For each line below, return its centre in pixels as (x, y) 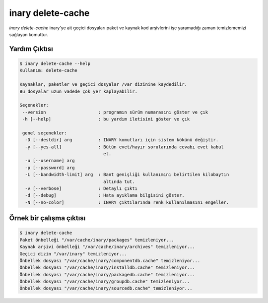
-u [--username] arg (50, 161)
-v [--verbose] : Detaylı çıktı (81, 188)
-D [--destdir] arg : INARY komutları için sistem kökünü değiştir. (122, 140)
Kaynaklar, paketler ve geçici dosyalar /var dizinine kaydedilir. (103, 85)
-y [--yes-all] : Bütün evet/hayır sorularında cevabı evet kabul (125, 147)
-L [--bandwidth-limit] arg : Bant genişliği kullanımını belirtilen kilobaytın (127, 175)
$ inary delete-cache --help (55, 63)
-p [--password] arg (50, 168)
